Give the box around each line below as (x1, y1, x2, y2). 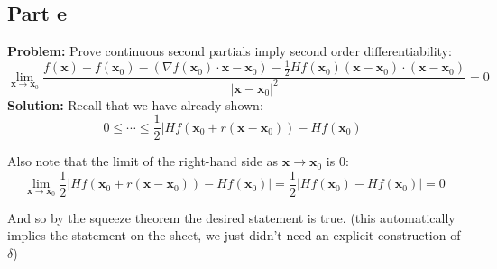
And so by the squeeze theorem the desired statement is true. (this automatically (7, 208, 456, 227)
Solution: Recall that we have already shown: (7, 95, 263, 114)
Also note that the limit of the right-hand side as (7, 152, 279, 171)
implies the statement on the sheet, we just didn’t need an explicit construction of (7, 226, 461, 245)
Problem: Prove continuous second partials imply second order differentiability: (7, 42, 452, 60)
